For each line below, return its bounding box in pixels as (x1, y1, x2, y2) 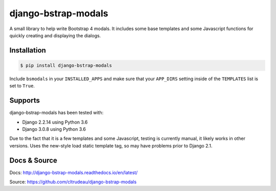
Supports (9, 96, 40, 105)
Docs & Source (9, 156, 57, 164)
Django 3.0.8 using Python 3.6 (22, 126, 86, 132)
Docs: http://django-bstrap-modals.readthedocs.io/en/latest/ (9, 169, 138, 176)
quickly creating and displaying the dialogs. (9, 32, 101, 38)
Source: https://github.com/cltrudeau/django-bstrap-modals (9, 179, 137, 185)
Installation (9, 46, 46, 55)
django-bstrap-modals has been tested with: (9, 110, 104, 116)
